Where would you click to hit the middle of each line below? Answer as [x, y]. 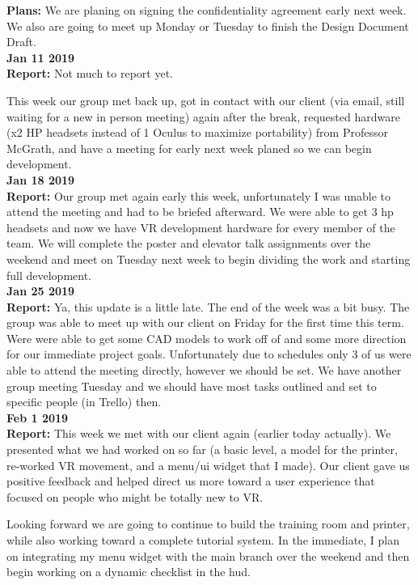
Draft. [21, 42]
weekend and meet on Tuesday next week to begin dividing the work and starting [209, 259]
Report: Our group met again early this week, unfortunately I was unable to [198, 195]
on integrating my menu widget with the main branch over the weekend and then [208, 555]
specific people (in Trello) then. [84, 402]
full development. [49, 275]
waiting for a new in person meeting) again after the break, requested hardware [203, 116]
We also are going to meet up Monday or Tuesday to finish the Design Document [208, 25]
